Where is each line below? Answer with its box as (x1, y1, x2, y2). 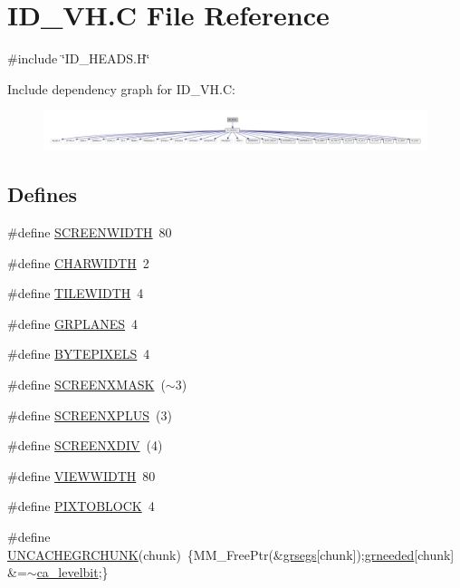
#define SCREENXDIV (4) (7, 436, 163, 455)
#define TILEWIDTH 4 (7, 284, 144, 303)
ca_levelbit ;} (36, 563, 109, 582)
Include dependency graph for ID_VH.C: (7, 79, 235, 98)
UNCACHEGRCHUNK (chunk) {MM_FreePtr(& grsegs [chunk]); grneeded (7, 545, 415, 564)
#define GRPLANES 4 (7, 313, 139, 333)
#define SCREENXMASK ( (7, 374, 166, 393)
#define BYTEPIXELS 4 (7, 344, 150, 363)
